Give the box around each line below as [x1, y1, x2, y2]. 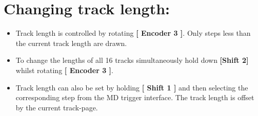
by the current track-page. [15, 102, 98, 112]
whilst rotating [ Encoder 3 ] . [15, 64, 113, 75]
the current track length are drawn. [15, 37, 127, 48]
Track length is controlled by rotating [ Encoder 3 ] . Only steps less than [15, 28, 251, 38]
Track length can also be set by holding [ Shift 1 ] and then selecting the [15, 82, 248, 92]
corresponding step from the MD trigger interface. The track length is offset [15, 92, 254, 103]
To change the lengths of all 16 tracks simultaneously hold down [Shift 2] [15, 55, 249, 65]
